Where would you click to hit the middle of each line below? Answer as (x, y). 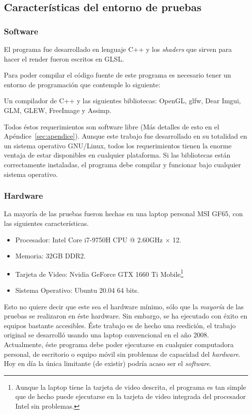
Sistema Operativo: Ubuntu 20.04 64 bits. (77, 290)
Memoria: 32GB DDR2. (50, 256)
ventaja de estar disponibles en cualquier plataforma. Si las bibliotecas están (117, 155)
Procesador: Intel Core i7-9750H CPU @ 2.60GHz (89, 239)
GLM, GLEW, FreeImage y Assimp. (58, 110)
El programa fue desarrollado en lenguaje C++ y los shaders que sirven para (118, 49)
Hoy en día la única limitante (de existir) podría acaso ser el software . (108, 363)
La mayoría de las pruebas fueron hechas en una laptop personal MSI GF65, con (123, 214)
